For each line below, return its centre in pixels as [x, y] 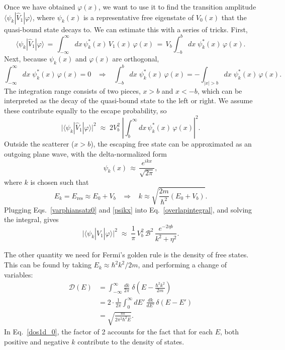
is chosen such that [60, 182]
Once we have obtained [40, 7]
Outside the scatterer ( [39, 143]
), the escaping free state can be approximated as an [171, 143]
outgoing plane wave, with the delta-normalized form [86, 153]
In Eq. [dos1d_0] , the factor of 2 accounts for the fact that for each [109, 332]
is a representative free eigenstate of [138, 17]
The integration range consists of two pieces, [72, 90]
